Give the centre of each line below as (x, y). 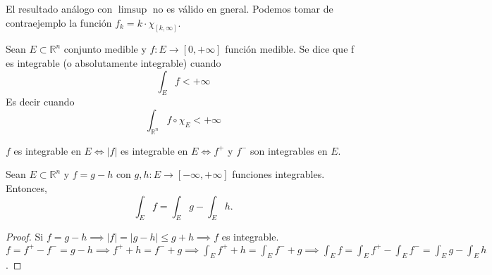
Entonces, (26, 188)
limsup (133, 10)
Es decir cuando (40, 102)
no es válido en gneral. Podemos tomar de (243, 8)
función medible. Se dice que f (290, 49)
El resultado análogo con (59, 8)
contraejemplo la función (59, 22)
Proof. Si (25, 237)
